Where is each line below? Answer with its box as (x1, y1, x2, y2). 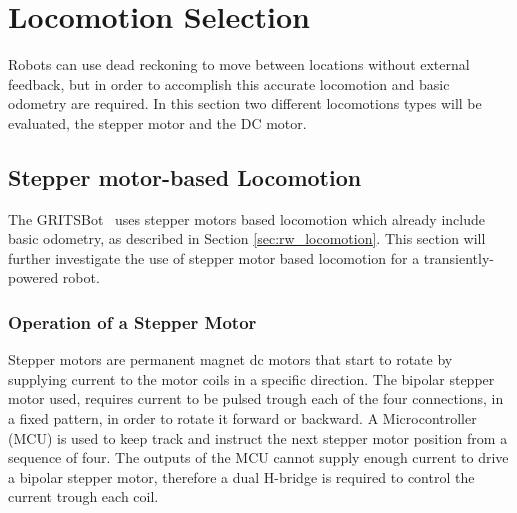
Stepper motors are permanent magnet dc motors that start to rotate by (8, 349, 453, 370)
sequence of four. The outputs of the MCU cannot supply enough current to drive (8, 447, 509, 468)
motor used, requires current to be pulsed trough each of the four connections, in (8, 388, 504, 409)
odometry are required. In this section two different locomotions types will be (8, 93, 482, 114)
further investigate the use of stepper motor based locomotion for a (8, 247, 420, 268)
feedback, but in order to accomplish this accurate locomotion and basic (8, 73, 450, 94)
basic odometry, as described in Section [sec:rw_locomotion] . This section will (8, 228, 486, 249)
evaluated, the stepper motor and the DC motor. (8, 112, 307, 133)
